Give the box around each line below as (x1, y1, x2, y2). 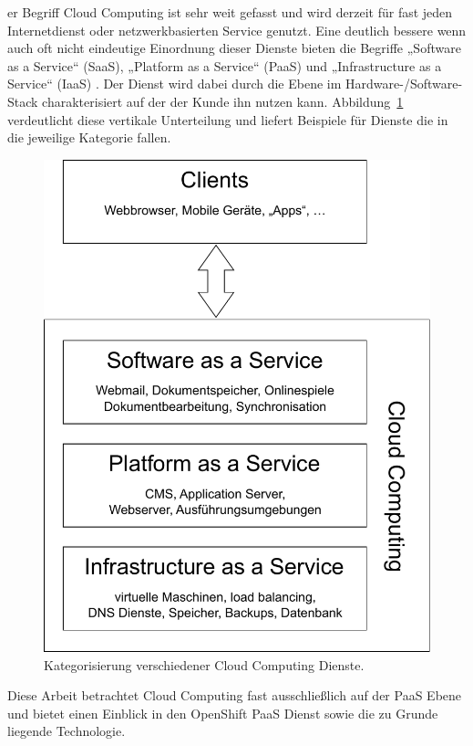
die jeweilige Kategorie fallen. (7, 128, 171, 147)
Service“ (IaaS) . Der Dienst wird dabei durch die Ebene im (7, 74, 342, 93)
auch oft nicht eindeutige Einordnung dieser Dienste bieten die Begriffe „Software (7, 38, 461, 58)
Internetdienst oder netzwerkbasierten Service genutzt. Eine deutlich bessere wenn (7, 20, 467, 39)
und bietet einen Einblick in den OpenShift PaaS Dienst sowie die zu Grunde (7, 703, 438, 722)
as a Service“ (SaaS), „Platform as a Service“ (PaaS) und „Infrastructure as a (7, 56, 442, 75)
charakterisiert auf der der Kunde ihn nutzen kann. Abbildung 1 (42, 91, 404, 110)
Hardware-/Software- (345, 74, 463, 93)
